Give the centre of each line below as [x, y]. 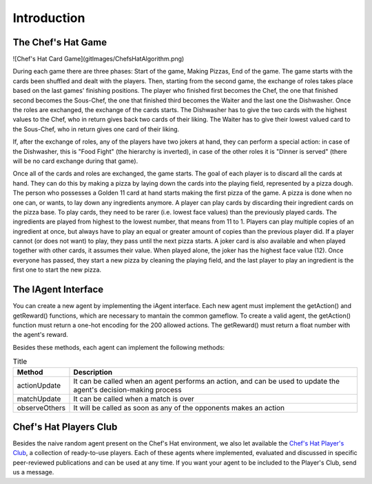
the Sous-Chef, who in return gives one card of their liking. [96, 129]
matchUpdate [39, 399]
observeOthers [41, 408]
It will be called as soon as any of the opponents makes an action [179, 408]
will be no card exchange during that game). [75, 161]
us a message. [33, 472]
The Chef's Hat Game [60, 42]
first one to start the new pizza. [57, 270]
